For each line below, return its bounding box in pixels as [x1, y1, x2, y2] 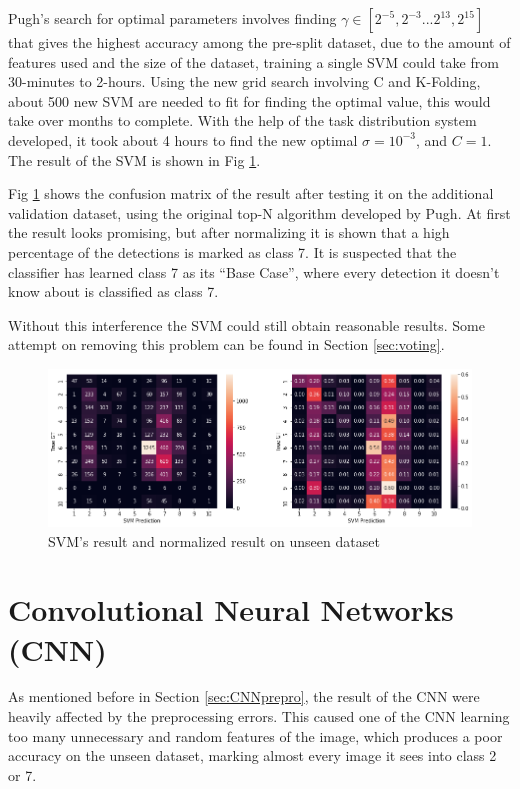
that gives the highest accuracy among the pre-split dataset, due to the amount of [8, 32, 511, 52]
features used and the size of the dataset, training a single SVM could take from [8, 51, 499, 72]
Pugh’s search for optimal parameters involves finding [8, 8, 337, 28]
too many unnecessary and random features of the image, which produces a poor [8, 725, 503, 746]
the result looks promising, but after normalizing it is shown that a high [8, 222, 450, 243]
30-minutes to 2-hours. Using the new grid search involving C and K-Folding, [8, 71, 481, 92]
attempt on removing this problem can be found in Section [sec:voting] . [8, 334, 445, 355]
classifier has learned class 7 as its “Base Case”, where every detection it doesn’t [8, 261, 500, 282]
